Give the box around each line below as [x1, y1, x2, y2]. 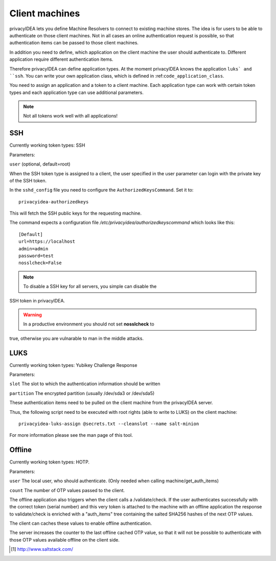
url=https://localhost [18, 239, 76, 245]
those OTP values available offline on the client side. [9, 536, 120, 543]
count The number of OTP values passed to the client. [9, 487, 125, 493]
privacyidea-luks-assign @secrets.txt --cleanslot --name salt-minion [18, 421, 199, 427]
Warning [23, 312, 42, 318]
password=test [18, 253, 54, 259]
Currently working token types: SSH [9, 142, 85, 148]
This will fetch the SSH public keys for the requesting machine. [9, 210, 142, 217]
